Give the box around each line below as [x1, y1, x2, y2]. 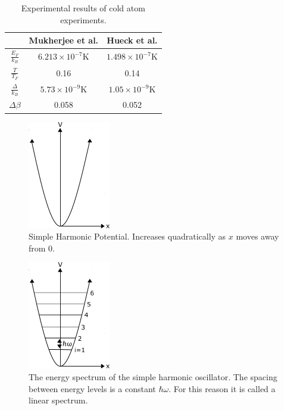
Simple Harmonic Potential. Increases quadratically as [29, 230, 226, 243]
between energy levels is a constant [29, 382, 156, 395]
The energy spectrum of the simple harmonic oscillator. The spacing [29, 370, 277, 383]
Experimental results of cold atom [21, 2, 145, 14]
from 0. [29, 241, 55, 254]
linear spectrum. [29, 394, 88, 406]
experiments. [60, 13, 107, 26]
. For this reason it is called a [168, 382, 276, 395]
